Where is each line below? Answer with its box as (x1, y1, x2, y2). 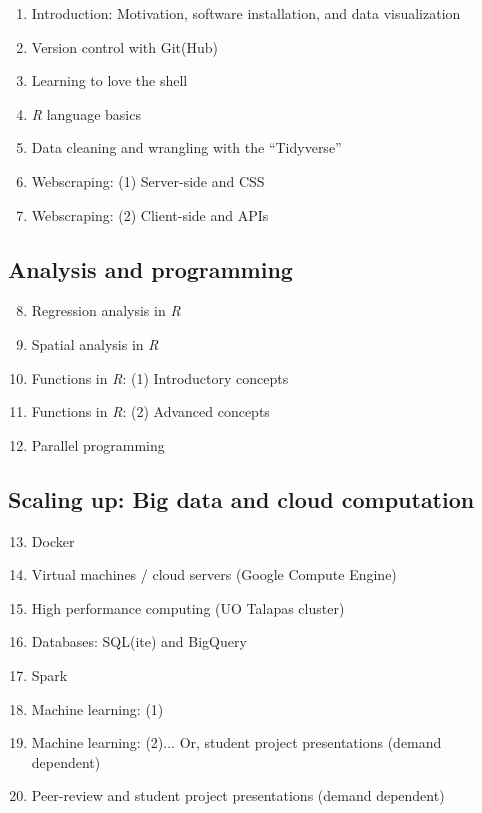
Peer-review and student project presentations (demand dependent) (31, 785, 445, 806)
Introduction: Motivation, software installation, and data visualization (31, 3, 461, 23)
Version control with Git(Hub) (31, 36, 218, 57)
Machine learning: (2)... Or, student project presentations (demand (31, 732, 442, 753)
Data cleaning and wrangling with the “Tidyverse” (31, 137, 342, 158)
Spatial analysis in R (31, 333, 159, 354)
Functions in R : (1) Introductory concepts (31, 367, 289, 388)
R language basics (31, 103, 141, 124)
